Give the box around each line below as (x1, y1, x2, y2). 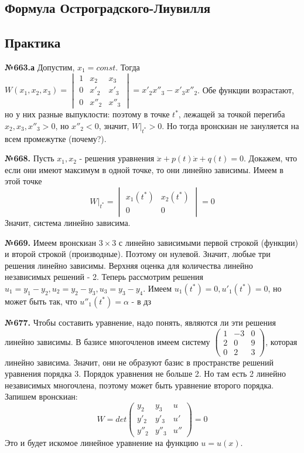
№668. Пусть (5, 152, 54, 164)
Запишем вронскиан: (5, 390, 78, 403)
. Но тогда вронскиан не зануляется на (162, 119, 299, 131)
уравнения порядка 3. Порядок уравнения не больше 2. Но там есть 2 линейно (5, 367, 286, 380)
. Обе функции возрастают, (197, 83, 295, 96)
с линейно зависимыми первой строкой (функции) (118, 236, 298, 248)
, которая (265, 335, 298, 347)
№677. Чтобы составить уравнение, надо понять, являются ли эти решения (5, 316, 276, 328)
